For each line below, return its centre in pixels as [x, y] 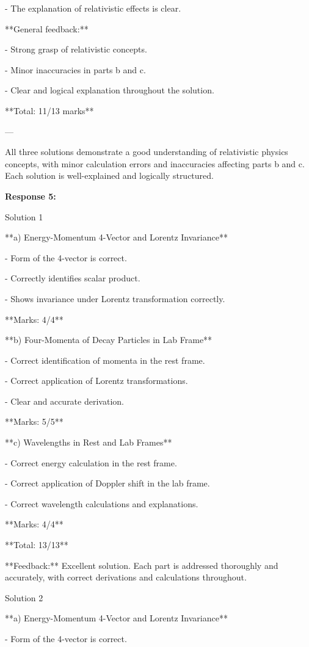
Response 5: [31, 196]
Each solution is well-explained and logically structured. [109, 175]
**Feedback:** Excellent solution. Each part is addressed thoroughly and [142, 565]
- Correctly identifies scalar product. [73, 278]
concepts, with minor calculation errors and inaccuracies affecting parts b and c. [155, 163]
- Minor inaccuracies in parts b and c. [75, 69]
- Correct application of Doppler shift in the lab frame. [107, 483]
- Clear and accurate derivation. [64, 401]
